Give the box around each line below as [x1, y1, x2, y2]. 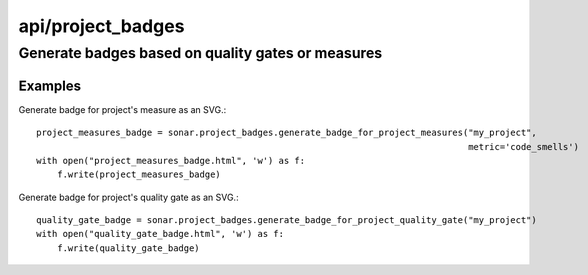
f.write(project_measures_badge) [56, 169, 222, 180]
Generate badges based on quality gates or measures [18, 44, 383, 62]
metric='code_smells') [468, 141, 580, 152]
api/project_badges [18, 15, 185, 37]
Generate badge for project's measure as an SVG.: [18, 103, 227, 115]
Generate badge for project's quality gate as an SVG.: [18, 191, 239, 203]
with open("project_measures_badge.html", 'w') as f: [36, 155, 305, 166]
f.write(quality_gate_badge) [56, 242, 200, 254]
